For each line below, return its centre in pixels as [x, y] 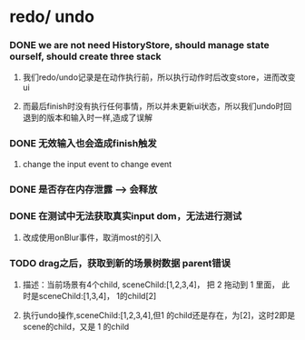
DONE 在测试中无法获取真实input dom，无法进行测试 [126, 215]
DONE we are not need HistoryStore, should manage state [139, 45]
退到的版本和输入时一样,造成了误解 [87, 118]
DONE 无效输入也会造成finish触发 [83, 144]
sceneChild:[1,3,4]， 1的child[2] [98, 296]
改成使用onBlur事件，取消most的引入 [92, 237]
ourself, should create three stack [85, 56]
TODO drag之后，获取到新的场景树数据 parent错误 [120, 263]
